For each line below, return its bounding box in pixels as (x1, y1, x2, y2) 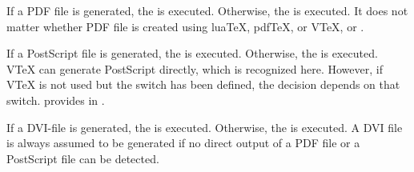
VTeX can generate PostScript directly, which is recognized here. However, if (6, 60, 383, 77)
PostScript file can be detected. (6, 150, 159, 166)
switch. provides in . (6, 91, 105, 108)
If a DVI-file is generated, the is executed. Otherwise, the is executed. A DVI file (6, 118, 403, 135)
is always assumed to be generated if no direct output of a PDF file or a (6, 134, 360, 151)
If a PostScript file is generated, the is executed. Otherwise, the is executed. (6, 45, 378, 62)
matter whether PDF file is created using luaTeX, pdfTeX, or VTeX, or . (6, 18, 364, 34)
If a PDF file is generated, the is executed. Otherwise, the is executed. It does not (6, 2, 408, 18)
